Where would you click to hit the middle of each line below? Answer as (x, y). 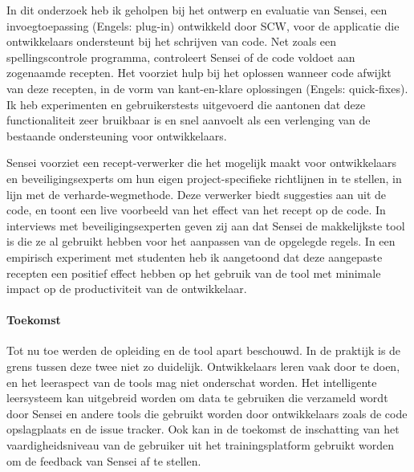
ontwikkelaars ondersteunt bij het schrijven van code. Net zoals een (172, 41)
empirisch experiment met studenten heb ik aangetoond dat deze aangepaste (195, 256)
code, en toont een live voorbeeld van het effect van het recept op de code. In (196, 210)
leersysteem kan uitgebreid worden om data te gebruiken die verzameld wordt (197, 398)
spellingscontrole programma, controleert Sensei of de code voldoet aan (181, 57)
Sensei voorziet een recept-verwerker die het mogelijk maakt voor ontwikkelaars (202, 163)
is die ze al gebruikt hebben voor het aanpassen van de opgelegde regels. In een (201, 241)
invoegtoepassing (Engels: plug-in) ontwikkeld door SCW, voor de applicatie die (203, 25)
